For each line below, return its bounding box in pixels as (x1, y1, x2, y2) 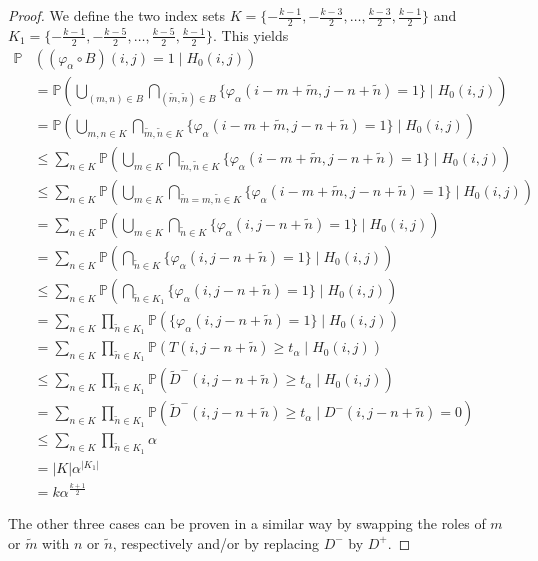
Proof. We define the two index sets (8, 5, 226, 25)
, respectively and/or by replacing (112, 532, 319, 553)
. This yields (213, 24, 289, 45)
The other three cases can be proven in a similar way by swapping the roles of (8, 512, 486, 533)
